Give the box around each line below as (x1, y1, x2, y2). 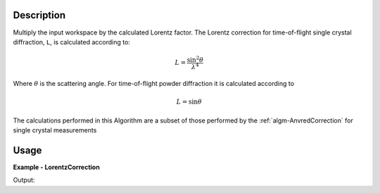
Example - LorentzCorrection (13, 163, 100, 172)
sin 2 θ (186, 55, 204, 63)
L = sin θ (176, 98, 202, 106)
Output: (13, 176, 35, 185)
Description (13, 9, 66, 21)
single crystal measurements (13, 126, 97, 135)
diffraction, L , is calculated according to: (13, 37, 130, 46)
